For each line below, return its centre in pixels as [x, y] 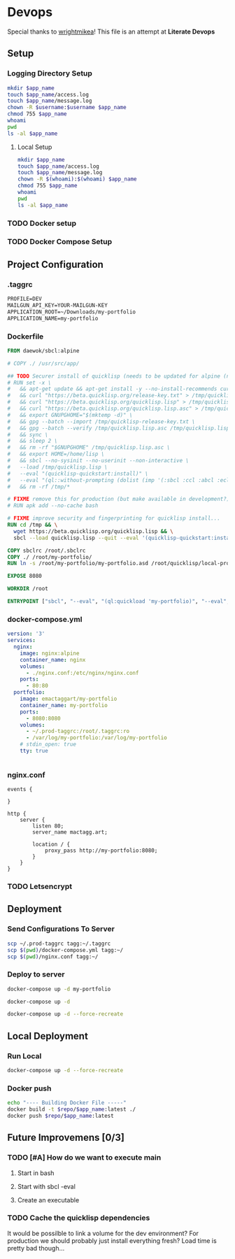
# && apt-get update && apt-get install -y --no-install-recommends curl [120, 389]
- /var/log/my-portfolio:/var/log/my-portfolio [97, 738]
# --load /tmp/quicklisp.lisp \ [58, 467]
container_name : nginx [53, 660]
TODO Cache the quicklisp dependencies [79, 1218]
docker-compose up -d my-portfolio [59, 989]
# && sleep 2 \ [33, 441]
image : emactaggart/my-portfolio [69, 699]
